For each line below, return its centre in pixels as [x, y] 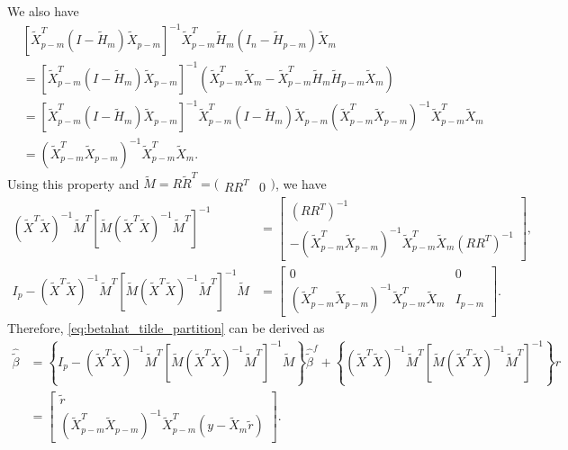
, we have [301, 183]
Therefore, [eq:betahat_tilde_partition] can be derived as [166, 328]
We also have [43, 11]
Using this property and [73, 183]
